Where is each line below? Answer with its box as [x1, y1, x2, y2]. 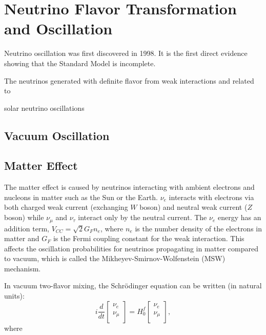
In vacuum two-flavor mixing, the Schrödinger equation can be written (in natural [4, 280, 262, 291]
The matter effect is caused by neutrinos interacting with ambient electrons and [4, 182, 255, 192]
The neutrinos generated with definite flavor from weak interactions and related [4, 75, 254, 86]
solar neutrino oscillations [4, 102, 85, 113]
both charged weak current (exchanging [4, 202, 128, 212]
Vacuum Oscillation [4, 127, 110, 143]
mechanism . [4, 263, 41, 273]
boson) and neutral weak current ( [139, 202, 248, 212]
